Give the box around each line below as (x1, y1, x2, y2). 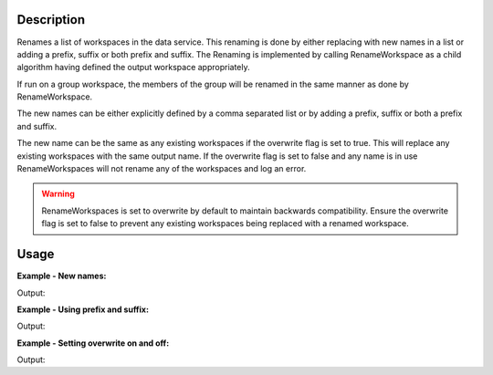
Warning (41, 188, 75, 200)
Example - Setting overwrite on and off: (16, 338, 170, 349)
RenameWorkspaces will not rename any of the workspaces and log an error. (16, 163, 307, 174)
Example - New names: (16, 270, 107, 282)
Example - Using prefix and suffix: (16, 304, 150, 315)
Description (16, 12, 86, 27)
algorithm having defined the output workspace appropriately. (16, 62, 250, 73)
